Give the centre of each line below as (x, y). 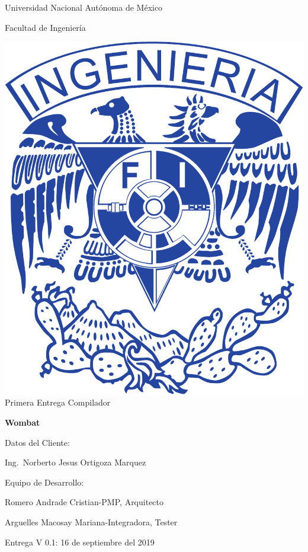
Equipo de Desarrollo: (44, 482)
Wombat (23, 422)
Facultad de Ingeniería (45, 27)
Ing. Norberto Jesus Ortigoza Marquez (76, 462)
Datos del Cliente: (37, 442)
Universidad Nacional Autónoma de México (84, 7)
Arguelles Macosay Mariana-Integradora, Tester (91, 521)
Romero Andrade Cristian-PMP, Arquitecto (84, 502)
